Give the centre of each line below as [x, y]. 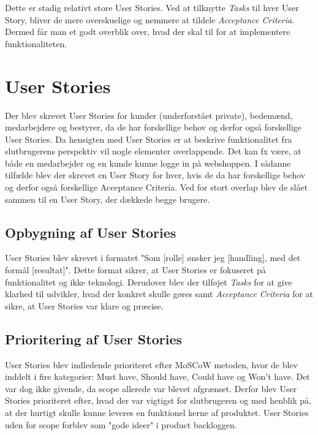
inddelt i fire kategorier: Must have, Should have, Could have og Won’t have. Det [157, 376]
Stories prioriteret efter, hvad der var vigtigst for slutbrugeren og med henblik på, [158, 400]
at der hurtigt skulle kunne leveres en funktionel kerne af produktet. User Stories [157, 412]
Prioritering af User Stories [94, 339]
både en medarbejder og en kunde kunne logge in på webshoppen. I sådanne [148, 163]
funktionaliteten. [36, 43]
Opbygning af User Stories [91, 232]
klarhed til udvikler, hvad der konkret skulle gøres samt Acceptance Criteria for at [159, 294]
